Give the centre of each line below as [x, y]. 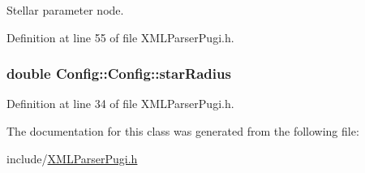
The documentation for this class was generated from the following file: [183, 131]
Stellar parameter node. [65, 10]
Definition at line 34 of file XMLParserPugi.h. [120, 104]
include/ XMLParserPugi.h [72, 158]
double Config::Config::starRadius [119, 74]
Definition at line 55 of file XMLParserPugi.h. [120, 37]
